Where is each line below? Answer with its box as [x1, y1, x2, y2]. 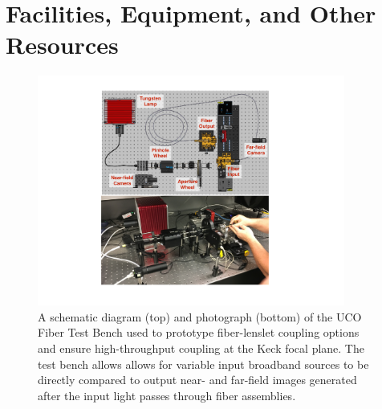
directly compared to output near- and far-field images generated [38, 371, 357, 388]
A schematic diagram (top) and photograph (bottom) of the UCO [38, 308, 362, 325]
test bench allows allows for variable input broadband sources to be [38, 355, 369, 372]
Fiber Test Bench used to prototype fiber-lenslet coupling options [38, 324, 360, 341]
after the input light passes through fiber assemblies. [38, 387, 296, 403]
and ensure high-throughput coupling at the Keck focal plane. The [38, 339, 364, 356]
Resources [6, 28, 119, 61]
